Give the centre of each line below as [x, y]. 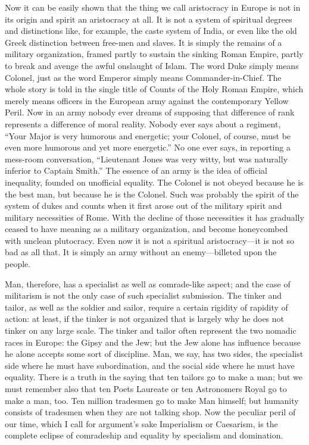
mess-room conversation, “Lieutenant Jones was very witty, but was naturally [146, 159]
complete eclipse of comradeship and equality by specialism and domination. [144, 435]
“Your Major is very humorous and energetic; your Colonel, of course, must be [148, 135]
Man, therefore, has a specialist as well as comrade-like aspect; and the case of [148, 283]
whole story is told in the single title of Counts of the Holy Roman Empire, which [154, 89]
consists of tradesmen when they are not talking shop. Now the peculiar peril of [150, 412]
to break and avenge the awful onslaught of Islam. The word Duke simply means [152, 65]
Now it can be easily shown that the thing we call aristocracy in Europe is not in [153, 7]
